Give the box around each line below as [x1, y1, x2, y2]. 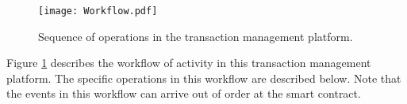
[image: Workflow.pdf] [38, 6, 158, 17]
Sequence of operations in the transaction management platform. [38, 28, 353, 44]
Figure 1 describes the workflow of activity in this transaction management [6, 54, 371, 71]
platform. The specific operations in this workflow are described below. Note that [6, 69, 401, 86]
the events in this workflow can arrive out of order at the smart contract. [6, 85, 361, 102]
